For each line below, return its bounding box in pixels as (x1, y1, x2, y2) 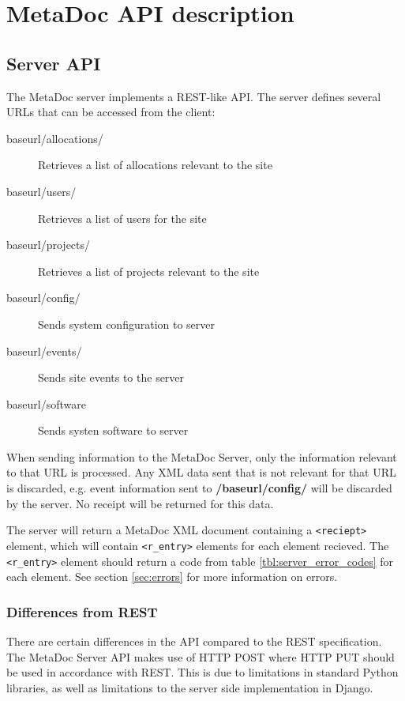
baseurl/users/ (6, 183, 77, 199)
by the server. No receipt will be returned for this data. (6, 495, 274, 511)
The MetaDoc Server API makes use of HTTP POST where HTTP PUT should (6, 648, 395, 665)
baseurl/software (6, 395, 86, 412)
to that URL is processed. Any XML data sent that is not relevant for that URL (6, 464, 396, 481)
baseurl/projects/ (6, 236, 91, 253)
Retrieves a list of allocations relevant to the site (38, 156, 272, 173)
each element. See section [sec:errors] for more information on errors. (6, 568, 338, 585)
